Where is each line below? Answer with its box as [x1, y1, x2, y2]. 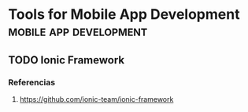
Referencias [8, 77, 56, 88]
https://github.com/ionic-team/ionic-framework [19, 94, 174, 103]
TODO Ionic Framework [8, 53, 124, 67]
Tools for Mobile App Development [8, 5, 240, 23]
